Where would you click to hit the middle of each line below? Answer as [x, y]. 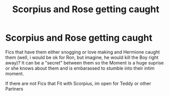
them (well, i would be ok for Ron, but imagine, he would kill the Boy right [82, 57]
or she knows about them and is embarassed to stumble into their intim [80, 68]
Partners [14, 89]
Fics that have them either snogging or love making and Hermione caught [82, 52]
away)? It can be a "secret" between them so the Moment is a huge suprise [85, 62]
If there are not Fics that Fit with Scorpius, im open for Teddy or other [78, 83]
